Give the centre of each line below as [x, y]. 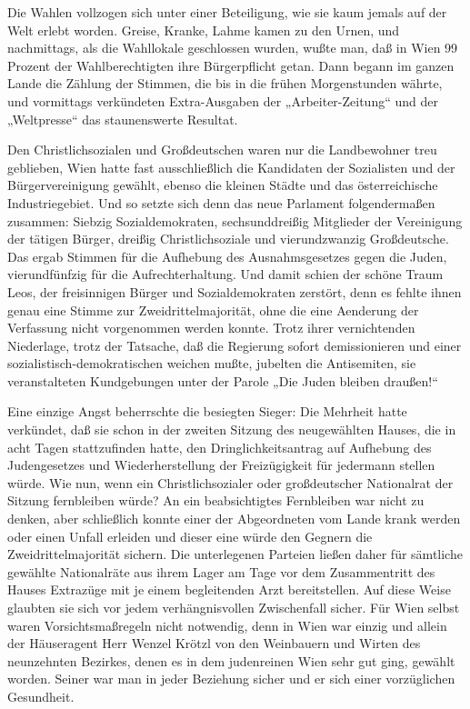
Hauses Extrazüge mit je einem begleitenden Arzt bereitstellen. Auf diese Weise [229, 589]
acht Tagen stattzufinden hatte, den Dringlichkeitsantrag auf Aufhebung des [220, 447]
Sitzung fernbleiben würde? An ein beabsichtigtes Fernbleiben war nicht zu [216, 500]
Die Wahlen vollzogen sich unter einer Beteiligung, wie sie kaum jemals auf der [227, 12]
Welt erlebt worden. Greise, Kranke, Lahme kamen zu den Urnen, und [204, 30]
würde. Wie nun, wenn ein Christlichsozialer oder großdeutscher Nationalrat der [230, 482]
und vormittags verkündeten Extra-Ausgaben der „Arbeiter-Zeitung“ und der [223, 100]
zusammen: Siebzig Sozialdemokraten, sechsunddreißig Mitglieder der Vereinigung [235, 220]
